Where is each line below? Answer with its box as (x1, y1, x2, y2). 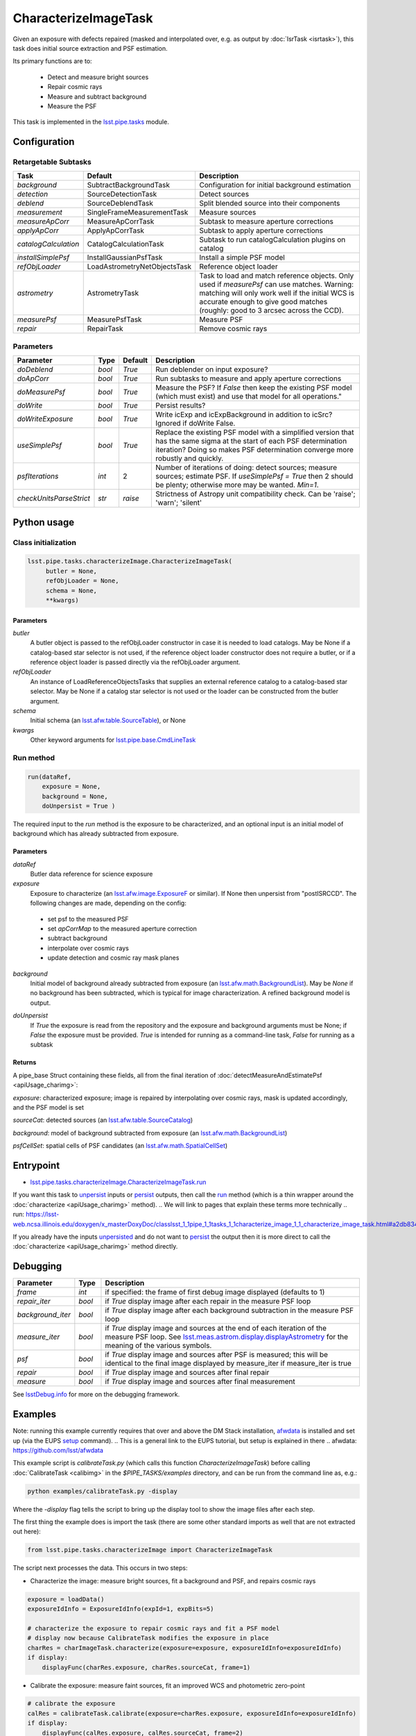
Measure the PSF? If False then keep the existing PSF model (155, 383, 352, 392)
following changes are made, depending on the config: (30, 899, 187, 908)
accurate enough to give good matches (199, 297, 328, 307)
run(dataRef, (27, 773, 72, 781)
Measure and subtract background (47, 92, 147, 101)
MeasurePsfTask (87, 315, 142, 324)
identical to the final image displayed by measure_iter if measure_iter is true (105, 1358, 352, 1368)
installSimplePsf (17, 253, 69, 262)
